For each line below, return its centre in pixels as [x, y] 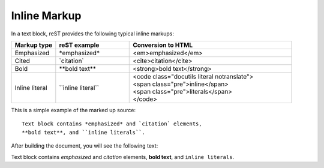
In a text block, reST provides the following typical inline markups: [92, 34]
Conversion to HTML [163, 45]
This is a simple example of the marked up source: [73, 110]
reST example [79, 45]
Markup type [34, 45]
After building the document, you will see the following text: [85, 146]
